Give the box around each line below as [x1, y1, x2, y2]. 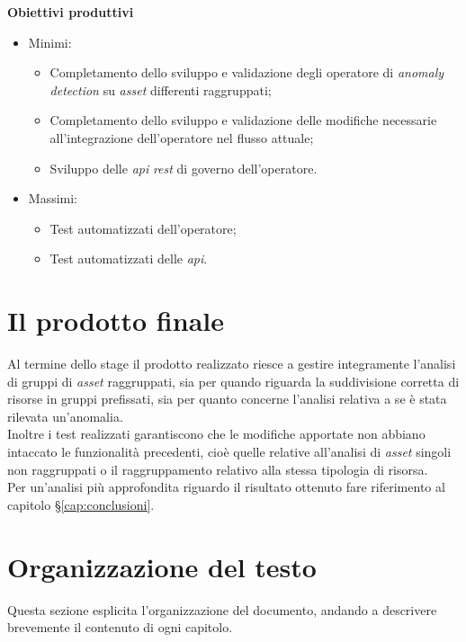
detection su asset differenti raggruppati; [49, 80, 272, 99]
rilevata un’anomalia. [7, 406, 123, 425]
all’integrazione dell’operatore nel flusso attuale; [49, 128, 314, 147]
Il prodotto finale [7, 302, 224, 339]
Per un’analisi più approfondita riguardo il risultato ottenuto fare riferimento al [7, 477, 445, 496]
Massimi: [28, 189, 78, 208]
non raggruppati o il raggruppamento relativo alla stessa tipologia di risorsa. [7, 459, 428, 478]
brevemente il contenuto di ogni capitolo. [7, 618, 233, 637]
